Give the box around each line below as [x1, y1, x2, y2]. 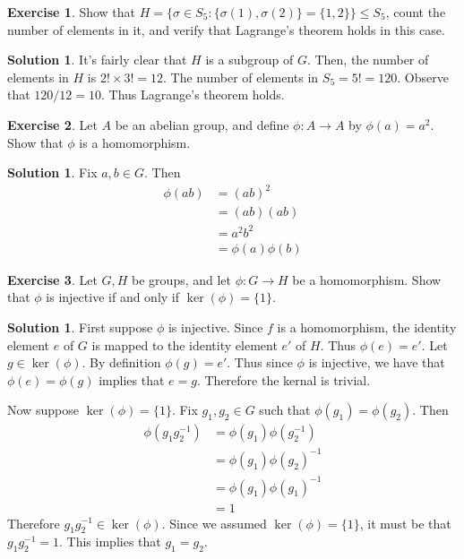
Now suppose [7, 400, 79, 419]
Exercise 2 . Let [7, 115, 98, 133]
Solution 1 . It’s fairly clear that [7, 50, 187, 69]
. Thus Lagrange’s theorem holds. [101, 85, 285, 104]
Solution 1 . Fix [7, 163, 98, 182]
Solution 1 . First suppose [7, 318, 153, 337]
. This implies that [59, 532, 161, 551]
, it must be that [359, 513, 451, 532]
